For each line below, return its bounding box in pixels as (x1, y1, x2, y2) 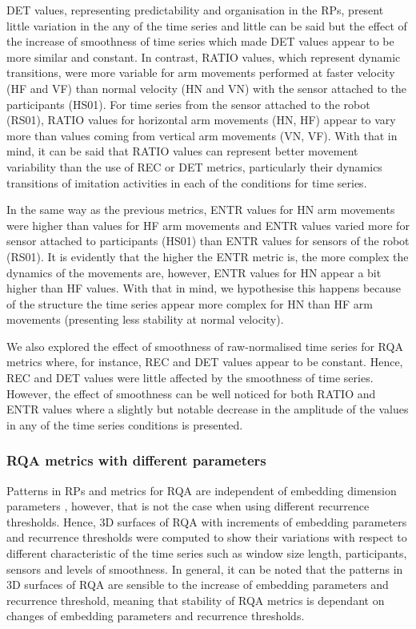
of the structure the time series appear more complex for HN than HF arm (6, 295, 373, 312)
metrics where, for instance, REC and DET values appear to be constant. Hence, (6, 353, 403, 370)
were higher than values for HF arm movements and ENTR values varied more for (6, 216, 410, 233)
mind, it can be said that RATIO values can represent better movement (6, 143, 358, 159)
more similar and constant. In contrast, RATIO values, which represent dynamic (6, 48, 401, 65)
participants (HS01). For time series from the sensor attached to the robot (6, 95, 370, 112)
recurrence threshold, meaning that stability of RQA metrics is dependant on (6, 591, 385, 608)
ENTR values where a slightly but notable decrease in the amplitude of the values (6, 401, 409, 417)
